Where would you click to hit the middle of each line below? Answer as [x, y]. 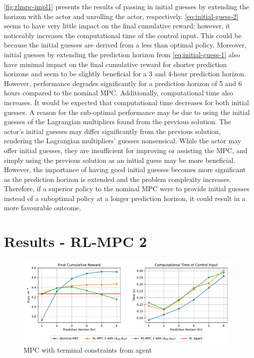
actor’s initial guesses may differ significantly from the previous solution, [112, 131]
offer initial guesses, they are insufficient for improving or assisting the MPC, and [126, 150]
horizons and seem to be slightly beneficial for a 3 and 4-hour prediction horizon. [125, 74]
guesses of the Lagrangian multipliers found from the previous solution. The [117, 122]
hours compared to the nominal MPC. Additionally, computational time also [119, 93]
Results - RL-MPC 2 [75, 241]
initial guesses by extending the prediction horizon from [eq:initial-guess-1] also [122, 54]
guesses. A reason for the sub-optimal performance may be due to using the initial [127, 112]
